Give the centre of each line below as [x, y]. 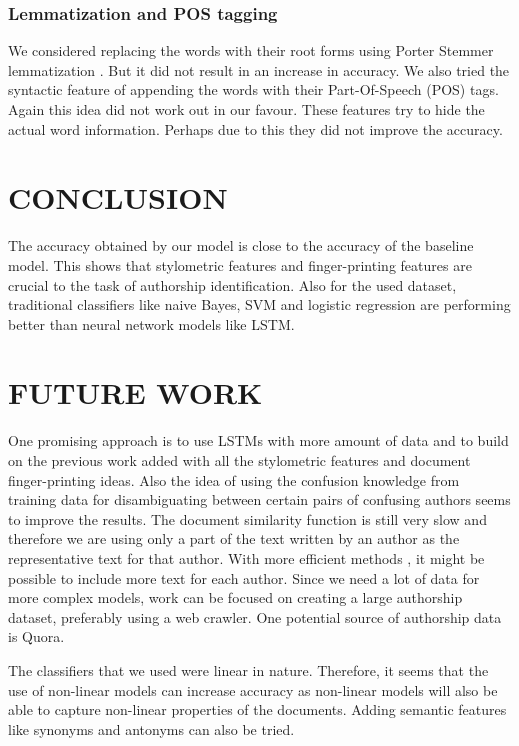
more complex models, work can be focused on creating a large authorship [235, 597]
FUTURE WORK [135, 392]
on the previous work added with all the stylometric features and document [239, 460]
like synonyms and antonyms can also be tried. [151, 728]
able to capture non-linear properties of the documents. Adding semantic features [257, 709]
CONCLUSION [118, 197]
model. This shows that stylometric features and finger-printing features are [240, 264]
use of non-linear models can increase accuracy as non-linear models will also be [253, 689]
